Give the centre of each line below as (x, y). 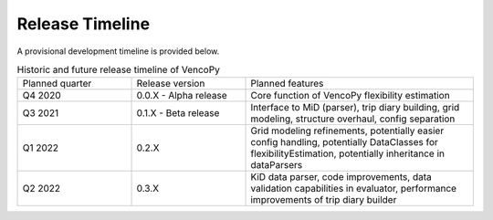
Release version (171, 84)
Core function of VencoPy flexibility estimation (351, 96)
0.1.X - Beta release (178, 113)
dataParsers (277, 165)
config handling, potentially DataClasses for (344, 142)
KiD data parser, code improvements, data (341, 177)
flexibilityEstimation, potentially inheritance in (347, 153)
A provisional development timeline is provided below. (118, 51)
